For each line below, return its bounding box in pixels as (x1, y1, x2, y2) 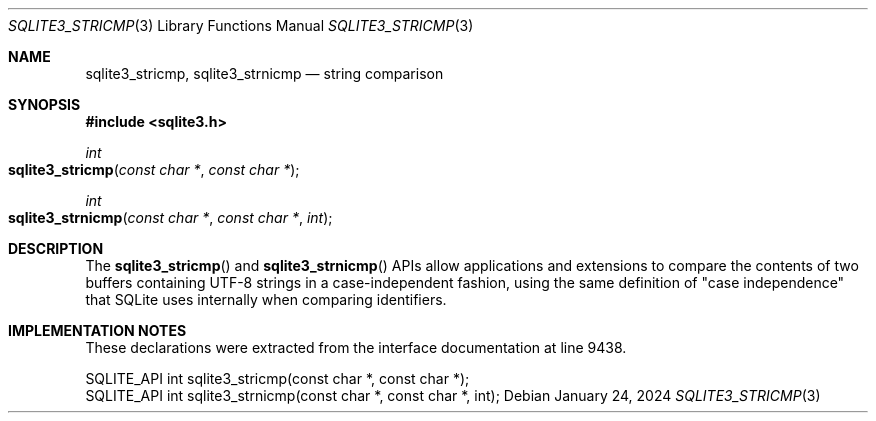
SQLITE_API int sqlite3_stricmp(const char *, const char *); (85, 370, 470, 387)
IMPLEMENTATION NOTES (8, 322, 187, 339)
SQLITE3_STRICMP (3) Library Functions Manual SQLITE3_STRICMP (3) (8, 17, 474, 34)
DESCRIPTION (8, 240, 104, 257)
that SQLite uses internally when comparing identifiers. (85, 291, 447, 308)
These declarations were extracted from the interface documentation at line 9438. (85, 339, 627, 356)
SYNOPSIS (8, 96, 81, 113)
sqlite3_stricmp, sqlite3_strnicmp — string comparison (85, 65, 444, 82)
